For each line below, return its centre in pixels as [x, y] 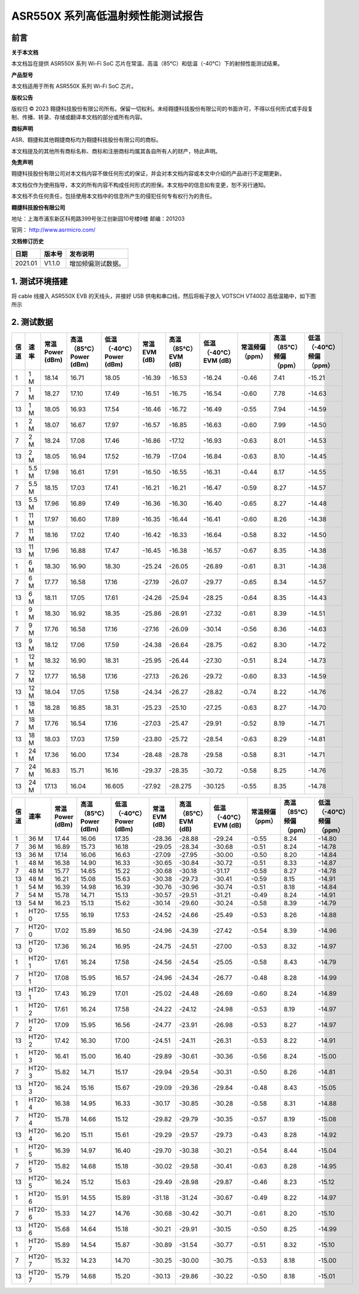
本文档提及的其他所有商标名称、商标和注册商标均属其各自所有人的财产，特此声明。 [116, 151]
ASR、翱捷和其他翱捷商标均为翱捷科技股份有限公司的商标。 [86, 140]
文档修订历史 [28, 241]
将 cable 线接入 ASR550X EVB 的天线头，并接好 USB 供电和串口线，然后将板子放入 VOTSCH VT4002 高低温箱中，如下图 [164, 296]
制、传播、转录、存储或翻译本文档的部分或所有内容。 [78, 117]
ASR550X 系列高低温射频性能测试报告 [108, 16]
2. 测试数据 [32, 322]
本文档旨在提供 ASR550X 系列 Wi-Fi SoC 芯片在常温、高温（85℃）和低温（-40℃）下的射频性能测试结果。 [147, 64]
